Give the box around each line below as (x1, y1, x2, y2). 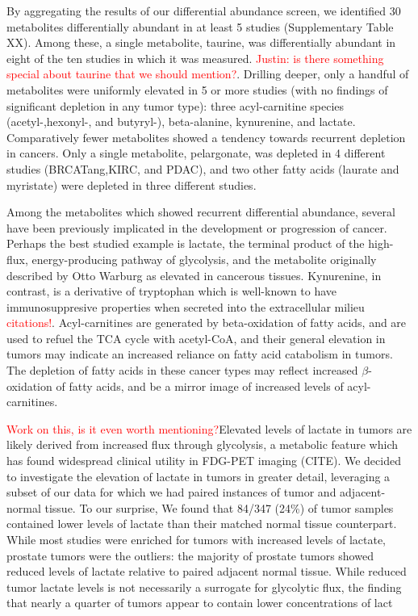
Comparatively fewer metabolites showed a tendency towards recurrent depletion (6, 128, 406, 145)
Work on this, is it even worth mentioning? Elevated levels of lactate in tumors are (6, 420, 412, 437)
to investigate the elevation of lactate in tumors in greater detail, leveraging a (6, 467, 391, 484)
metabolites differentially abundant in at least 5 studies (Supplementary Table (6, 18, 394, 35)
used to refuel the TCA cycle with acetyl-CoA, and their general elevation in (6, 329, 386, 346)
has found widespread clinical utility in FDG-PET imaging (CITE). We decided (6, 452, 401, 469)
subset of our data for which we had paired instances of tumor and (6, 484, 336, 501)
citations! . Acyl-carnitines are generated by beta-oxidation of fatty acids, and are (6, 314, 407, 331)
